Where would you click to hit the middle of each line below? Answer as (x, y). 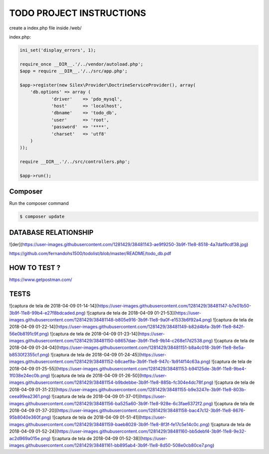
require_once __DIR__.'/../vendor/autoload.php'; (81, 64)
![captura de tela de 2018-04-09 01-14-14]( (54, 306)
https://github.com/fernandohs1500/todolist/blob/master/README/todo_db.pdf (90, 254)
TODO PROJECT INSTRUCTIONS (78, 13)
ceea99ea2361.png (29, 397)
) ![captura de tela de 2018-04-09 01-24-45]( (94, 354)
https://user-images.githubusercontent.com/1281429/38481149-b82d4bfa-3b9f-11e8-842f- (151, 327)
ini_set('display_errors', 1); (58, 50)
